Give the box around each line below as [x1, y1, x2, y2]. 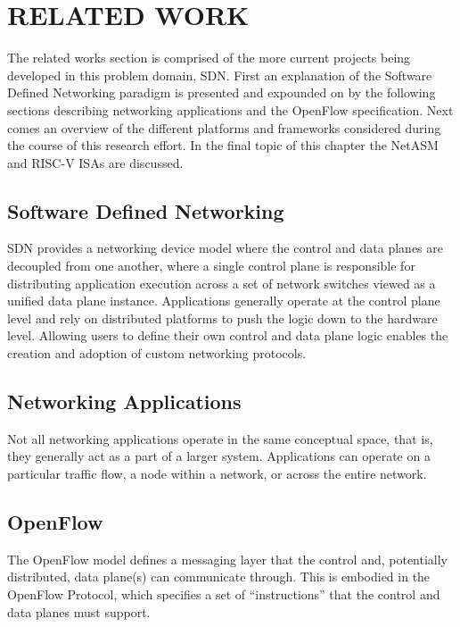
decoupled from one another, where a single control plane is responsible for [7, 256, 415, 275]
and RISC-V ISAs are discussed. [7, 153, 184, 171]
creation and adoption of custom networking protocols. [7, 344, 307, 363]
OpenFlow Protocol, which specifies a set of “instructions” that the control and [7, 585, 440, 604]
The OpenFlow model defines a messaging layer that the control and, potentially [7, 549, 448, 568]
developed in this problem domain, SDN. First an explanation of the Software [7, 65, 432, 84]
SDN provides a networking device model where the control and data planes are [7, 238, 443, 257]
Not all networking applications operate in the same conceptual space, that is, [7, 429, 433, 447]
